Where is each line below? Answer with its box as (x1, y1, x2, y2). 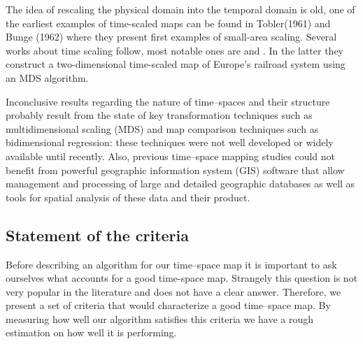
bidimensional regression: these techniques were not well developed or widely (6, 135, 334, 150)
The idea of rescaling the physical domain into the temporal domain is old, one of (6, 2, 355, 16)
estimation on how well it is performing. (6, 325, 177, 340)
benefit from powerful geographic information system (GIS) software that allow (6, 162, 345, 177)
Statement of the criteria (6, 224, 189, 245)
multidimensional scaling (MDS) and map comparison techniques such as (6, 121, 319, 136)
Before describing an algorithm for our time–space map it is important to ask (6, 257, 337, 271)
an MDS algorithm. (6, 70, 89, 85)
